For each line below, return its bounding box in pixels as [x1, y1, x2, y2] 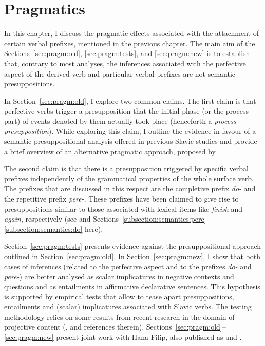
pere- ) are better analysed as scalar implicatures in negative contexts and [4, 271, 234, 282]
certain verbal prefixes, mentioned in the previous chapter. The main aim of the [4, 38, 255, 48]
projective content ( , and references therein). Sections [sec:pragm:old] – [4, 321, 226, 332]
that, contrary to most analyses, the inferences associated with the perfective [4, 58, 246, 68]
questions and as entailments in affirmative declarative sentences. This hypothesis [4, 281, 260, 292]
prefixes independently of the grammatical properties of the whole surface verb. [4, 173, 254, 184]
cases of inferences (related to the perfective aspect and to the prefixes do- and [4, 261, 252, 271]
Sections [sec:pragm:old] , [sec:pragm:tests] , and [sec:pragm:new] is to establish [4, 48, 250, 59]
